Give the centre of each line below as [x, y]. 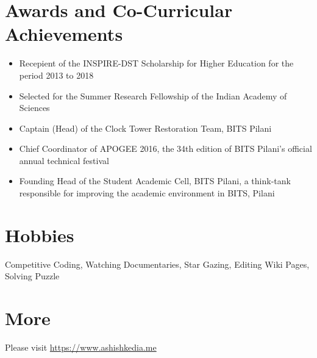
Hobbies [40, 234]
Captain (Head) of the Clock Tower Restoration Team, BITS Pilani [145, 128]
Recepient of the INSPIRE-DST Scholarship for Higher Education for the [156, 63]
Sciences [34, 108]
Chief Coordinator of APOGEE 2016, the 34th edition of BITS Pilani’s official [166, 149]
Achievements [64, 34]
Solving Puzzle [32, 276]
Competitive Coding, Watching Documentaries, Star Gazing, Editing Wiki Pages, [157, 264]
